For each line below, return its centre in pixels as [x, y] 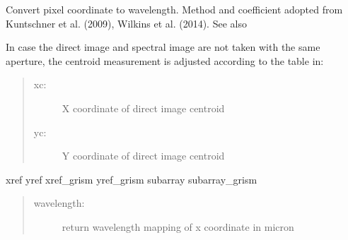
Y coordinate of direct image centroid [143, 156]
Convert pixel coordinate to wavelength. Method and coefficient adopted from [174, 9]
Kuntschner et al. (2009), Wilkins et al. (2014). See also [126, 23]
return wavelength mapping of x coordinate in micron [178, 226]
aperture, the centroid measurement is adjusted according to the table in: [165, 60]
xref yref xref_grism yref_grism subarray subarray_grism [132, 179]
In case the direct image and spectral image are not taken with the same [163, 47]
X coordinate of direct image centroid [143, 108]
